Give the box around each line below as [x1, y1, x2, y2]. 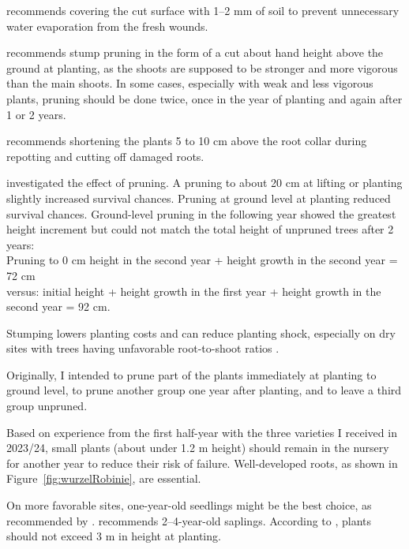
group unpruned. [6, 398, 88, 414]
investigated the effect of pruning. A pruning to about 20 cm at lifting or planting [6, 174, 403, 191]
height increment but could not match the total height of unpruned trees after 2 [6, 221, 394, 237]
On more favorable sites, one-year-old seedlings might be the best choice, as [6, 497, 372, 514]
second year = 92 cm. [6, 298, 111, 315]
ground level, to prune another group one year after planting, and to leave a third [6, 382, 402, 398]
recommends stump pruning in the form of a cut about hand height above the [6, 44, 384, 61]
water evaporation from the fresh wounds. [6, 17, 208, 34]
